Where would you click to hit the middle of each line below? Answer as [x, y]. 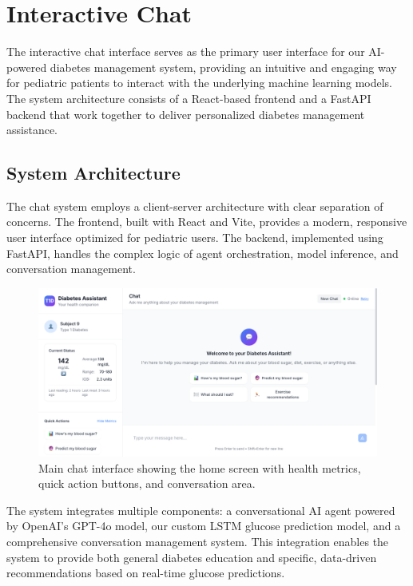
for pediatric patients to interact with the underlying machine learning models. [199, 83]
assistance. [32, 130]
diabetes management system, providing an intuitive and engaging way [223, 67]
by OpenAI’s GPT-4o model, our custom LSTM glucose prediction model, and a [204, 526]
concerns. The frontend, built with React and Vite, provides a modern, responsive [207, 222]
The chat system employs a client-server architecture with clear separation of [195, 206]
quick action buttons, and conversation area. [147, 483]
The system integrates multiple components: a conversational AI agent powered [201, 510]
